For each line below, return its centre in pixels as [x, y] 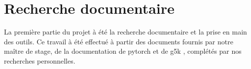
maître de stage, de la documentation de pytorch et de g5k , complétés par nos [123, 51]
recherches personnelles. [40, 60]
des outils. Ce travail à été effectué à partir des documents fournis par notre [119, 41]
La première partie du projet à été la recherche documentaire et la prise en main [125, 32]
